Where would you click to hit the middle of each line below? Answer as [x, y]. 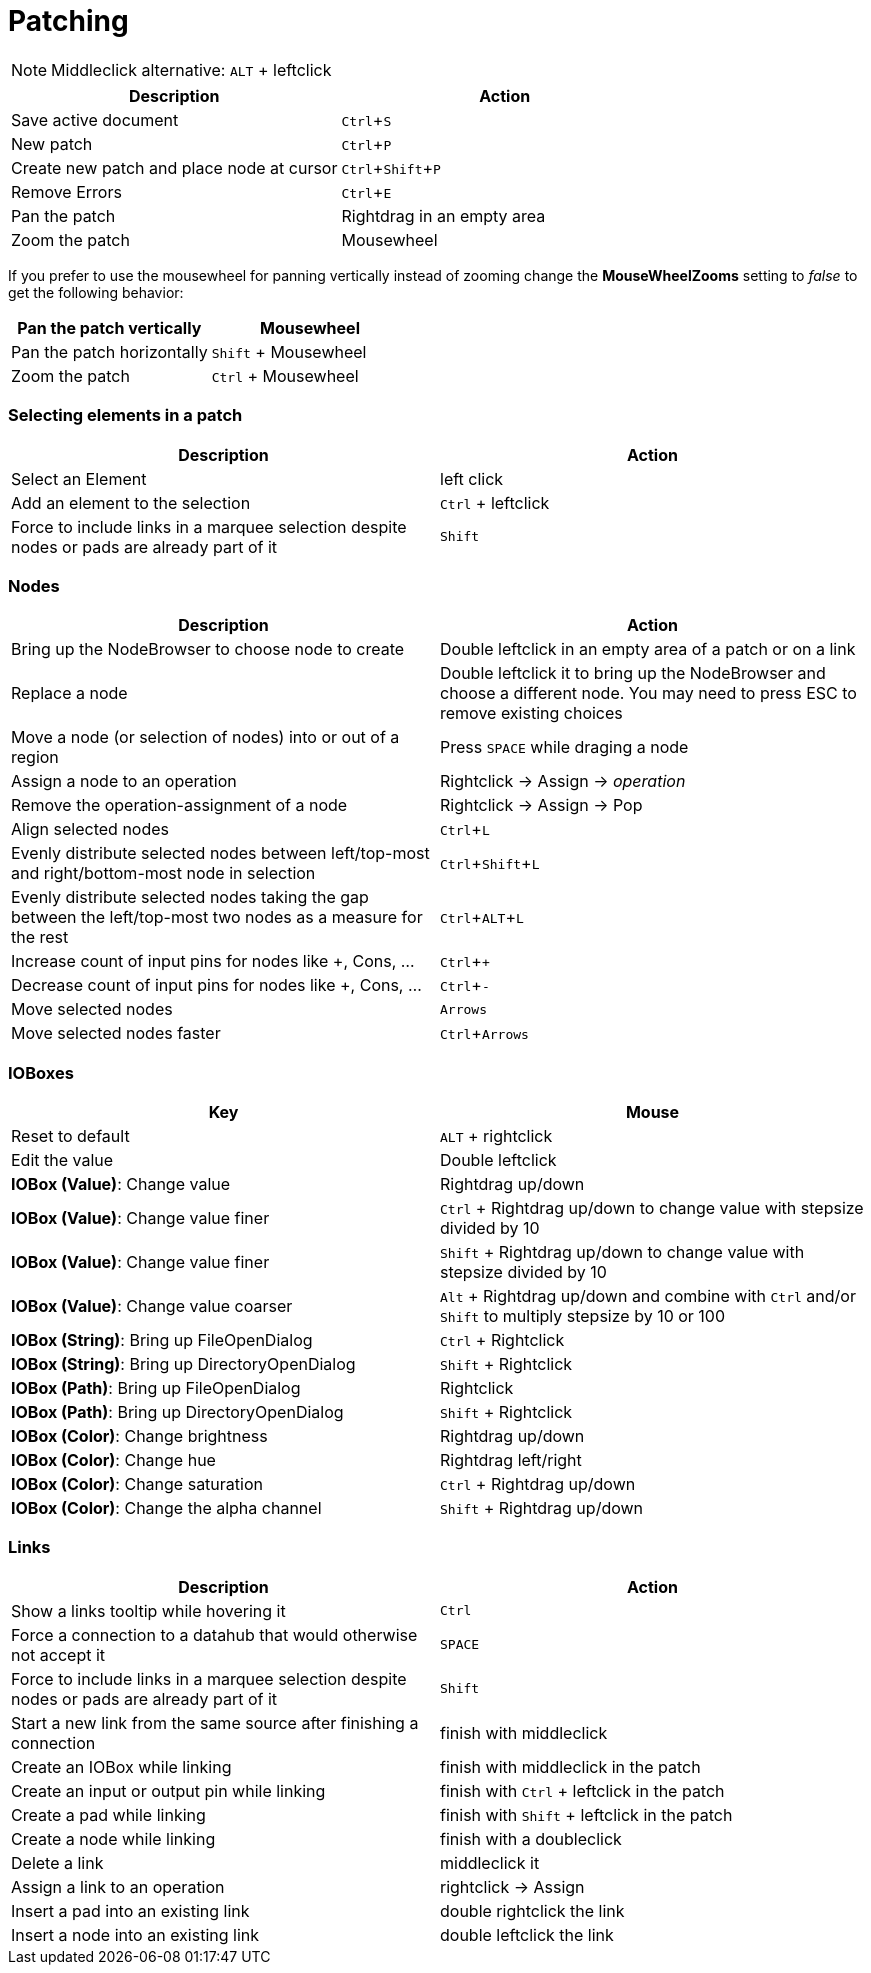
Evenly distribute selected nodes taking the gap [190, 897]
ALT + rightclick [496, 1136]
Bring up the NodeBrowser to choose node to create [208, 649]
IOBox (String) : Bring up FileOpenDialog [162, 1340]
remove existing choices [531, 713]
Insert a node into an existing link [135, 1934]
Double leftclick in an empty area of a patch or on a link [648, 649]
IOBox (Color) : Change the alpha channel [166, 1508]
